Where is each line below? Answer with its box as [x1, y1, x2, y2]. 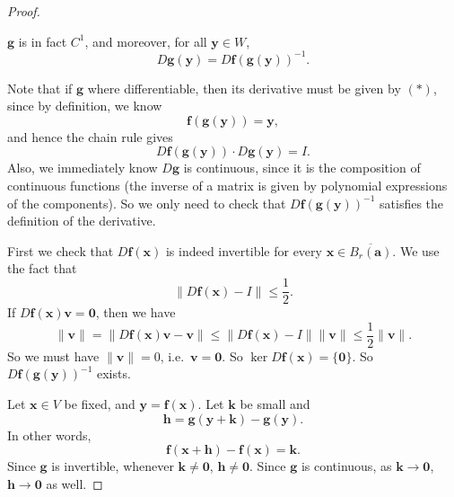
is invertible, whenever [51, 457, 174, 475]
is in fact [18, 31, 67, 50]
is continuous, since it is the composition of [183, 158, 421, 177]
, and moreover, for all [84, 31, 207, 50]
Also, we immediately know [7, 158, 158, 177]
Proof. [7, 2, 40, 20]
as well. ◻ [46, 474, 103, 493]
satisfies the [380, 193, 444, 212]
